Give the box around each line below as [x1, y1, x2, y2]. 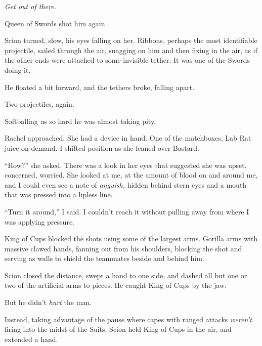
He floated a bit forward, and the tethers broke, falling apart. [5, 81, 195, 92]
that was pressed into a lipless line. [5, 189, 113, 200]
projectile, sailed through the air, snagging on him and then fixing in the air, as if [5, 45, 257, 55]
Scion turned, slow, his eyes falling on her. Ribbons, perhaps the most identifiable [5, 35, 257, 46]
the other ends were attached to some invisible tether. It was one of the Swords [5, 55, 250, 65]
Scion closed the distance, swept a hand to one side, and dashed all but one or [5, 270, 247, 280]
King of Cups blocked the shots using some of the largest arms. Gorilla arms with [5, 233, 258, 244]
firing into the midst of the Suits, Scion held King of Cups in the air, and [5, 324, 232, 334]
